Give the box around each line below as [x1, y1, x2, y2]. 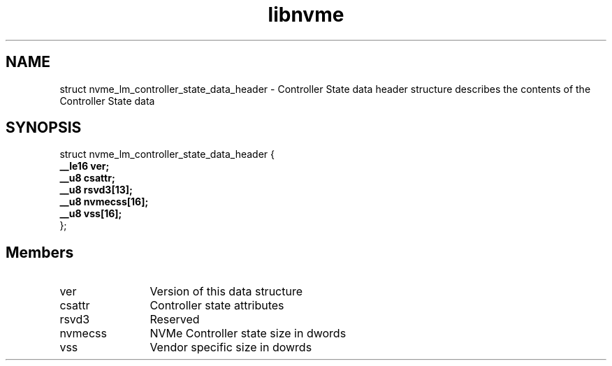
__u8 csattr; [59, 172, 115, 184]
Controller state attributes [150, 298, 284, 313]
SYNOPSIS [6, 119, 82, 137]
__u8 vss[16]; [59, 207, 122, 220]
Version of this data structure [150, 284, 303, 299]
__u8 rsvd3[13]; [59, 184, 133, 196]
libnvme [268, 3, 344, 27]
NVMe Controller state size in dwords [150, 326, 347, 341]
